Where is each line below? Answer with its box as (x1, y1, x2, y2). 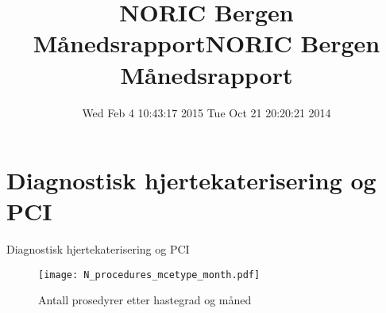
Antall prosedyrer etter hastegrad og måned (38, 292, 252, 308)
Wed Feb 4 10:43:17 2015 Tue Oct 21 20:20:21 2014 (82, 104, 331, 120)
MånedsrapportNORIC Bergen (33, 27, 380, 59)
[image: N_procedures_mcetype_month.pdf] (38, 269, 261, 281)
